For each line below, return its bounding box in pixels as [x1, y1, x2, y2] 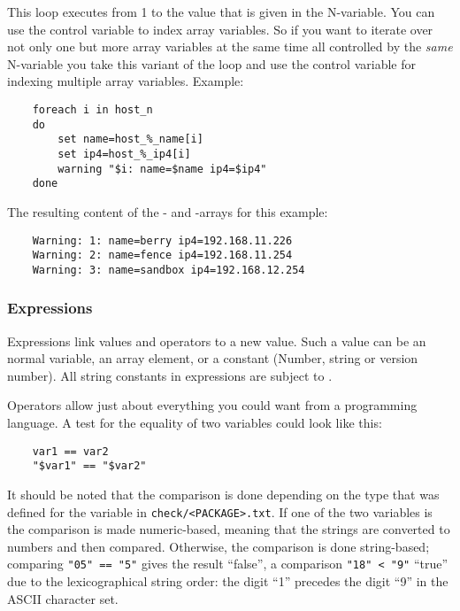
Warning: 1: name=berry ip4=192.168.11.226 [32, 234, 293, 247]
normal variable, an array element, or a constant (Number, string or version [7, 349, 418, 367]
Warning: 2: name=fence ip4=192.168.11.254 [32, 249, 293, 262]
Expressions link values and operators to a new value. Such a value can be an [7, 331, 426, 350]
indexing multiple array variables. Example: [7, 72, 244, 90]
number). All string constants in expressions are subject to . [7, 366, 333, 384]
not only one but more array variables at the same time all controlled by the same [7, 37, 453, 56]
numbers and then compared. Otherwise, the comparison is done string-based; [7, 537, 430, 555]
